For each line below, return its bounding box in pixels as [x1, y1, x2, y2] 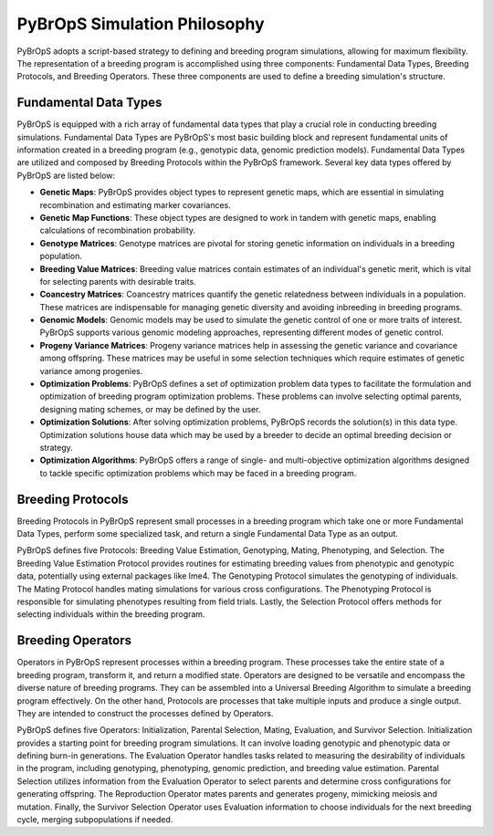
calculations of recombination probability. [39, 225, 196, 236]
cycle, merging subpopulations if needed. [16, 814, 173, 825]
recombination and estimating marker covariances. [39, 199, 232, 210]
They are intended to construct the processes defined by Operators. [16, 707, 274, 718]
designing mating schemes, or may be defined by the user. [39, 403, 261, 414]
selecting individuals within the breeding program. [16, 609, 205, 620]
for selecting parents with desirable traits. [39, 276, 196, 287]
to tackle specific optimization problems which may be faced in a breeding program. [39, 467, 357, 478]
